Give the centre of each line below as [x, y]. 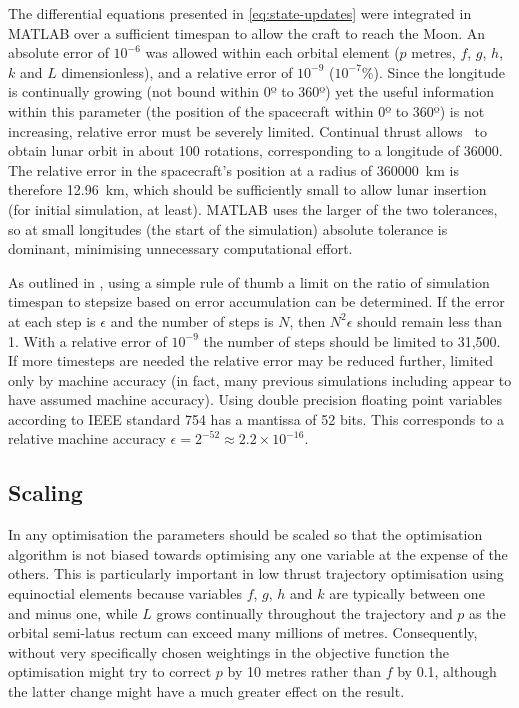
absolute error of [58, 52]
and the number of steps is [192, 320]
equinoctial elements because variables [125, 593]
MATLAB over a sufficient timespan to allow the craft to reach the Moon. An [247, 32]
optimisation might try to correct [110, 671]
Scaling [45, 492]
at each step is [52, 320]
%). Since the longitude [433, 71]
